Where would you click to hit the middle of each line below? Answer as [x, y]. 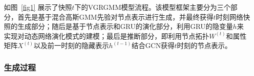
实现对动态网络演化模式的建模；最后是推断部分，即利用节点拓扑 [106, 36]
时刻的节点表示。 [204, 45]
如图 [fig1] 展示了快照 [38, 7]
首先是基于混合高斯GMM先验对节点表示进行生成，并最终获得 [115, 16]
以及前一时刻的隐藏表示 [72, 45]
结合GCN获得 [153, 45]
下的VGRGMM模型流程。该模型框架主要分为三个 [152, 7]
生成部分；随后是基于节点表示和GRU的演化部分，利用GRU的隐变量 [125, 26]
